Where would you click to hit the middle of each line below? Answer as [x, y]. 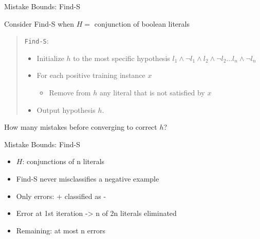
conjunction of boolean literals [142, 23]
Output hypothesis [66, 109]
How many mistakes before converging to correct [81, 127]
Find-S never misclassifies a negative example [88, 178]
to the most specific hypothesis [122, 58]
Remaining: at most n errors [61, 230]
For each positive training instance [91, 75]
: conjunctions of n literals [63, 161]
